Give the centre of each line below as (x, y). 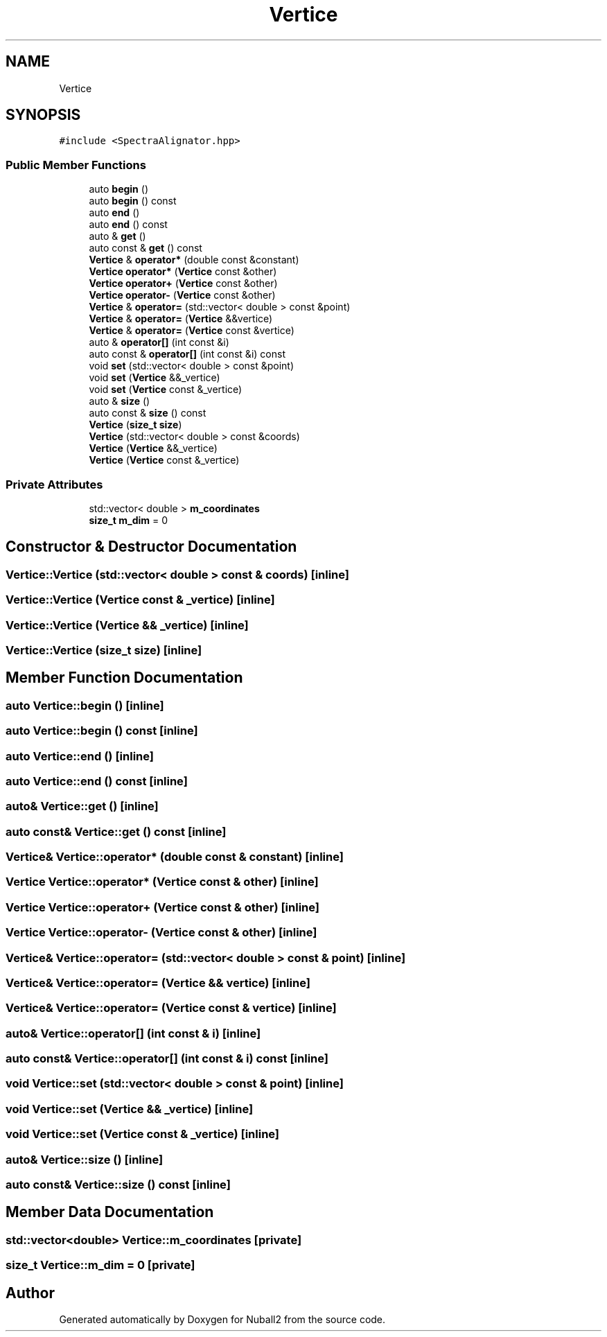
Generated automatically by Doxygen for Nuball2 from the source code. (222, 1319)
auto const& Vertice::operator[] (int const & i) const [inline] (167, 1058)
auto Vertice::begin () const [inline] (102, 731)
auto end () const (128, 225)
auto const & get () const (146, 248)
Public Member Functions (76, 165)
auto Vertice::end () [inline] (80, 756)
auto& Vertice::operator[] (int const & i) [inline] (133, 1033)
